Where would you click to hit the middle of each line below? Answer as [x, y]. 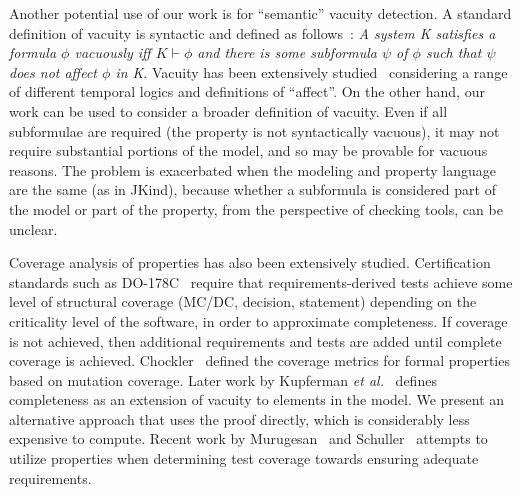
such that [453, 52]
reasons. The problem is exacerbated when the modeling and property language [252, 169]
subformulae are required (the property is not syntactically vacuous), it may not [254, 130]
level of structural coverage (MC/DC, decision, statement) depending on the [243, 301]
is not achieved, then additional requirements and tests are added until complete [255, 340]
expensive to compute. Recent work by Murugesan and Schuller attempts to [248, 438]
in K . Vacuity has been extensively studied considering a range [311, 71]
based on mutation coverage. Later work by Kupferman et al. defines [223, 379]
